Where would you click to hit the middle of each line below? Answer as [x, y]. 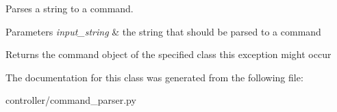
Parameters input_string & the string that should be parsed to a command [163, 31]
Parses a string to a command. [70, 8]
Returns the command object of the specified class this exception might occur [168, 54]
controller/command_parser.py [71, 100]
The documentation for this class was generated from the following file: [154, 77]
